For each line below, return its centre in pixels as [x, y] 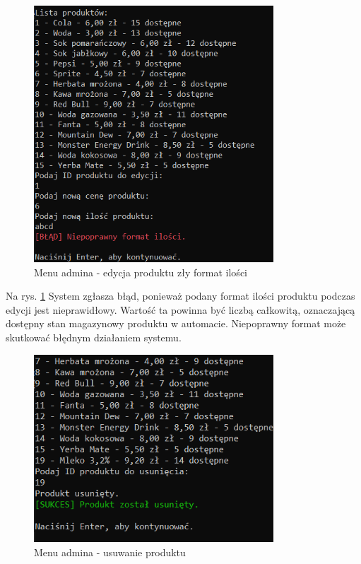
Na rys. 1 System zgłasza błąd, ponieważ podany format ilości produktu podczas [180, 296]
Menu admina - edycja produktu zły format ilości [141, 272]
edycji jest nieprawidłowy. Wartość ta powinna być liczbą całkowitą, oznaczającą [180, 309]
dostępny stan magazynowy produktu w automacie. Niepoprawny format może [176, 323]
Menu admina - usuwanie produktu [110, 552]
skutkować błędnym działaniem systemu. [94, 337]
